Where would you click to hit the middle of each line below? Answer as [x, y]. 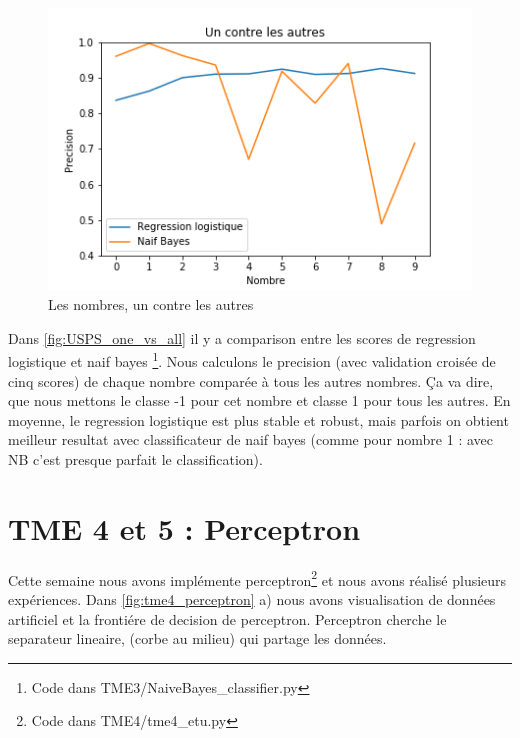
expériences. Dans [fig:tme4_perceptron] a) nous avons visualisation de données [252, 599]
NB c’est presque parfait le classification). [135, 459]
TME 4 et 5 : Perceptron [184, 527]
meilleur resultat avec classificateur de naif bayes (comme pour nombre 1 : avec [250, 439]
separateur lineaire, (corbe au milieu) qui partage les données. [197, 638]
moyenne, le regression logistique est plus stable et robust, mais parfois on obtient [258, 419]
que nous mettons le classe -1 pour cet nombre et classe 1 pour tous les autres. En [259, 400]
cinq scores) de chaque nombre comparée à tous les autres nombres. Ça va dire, [251, 380]
